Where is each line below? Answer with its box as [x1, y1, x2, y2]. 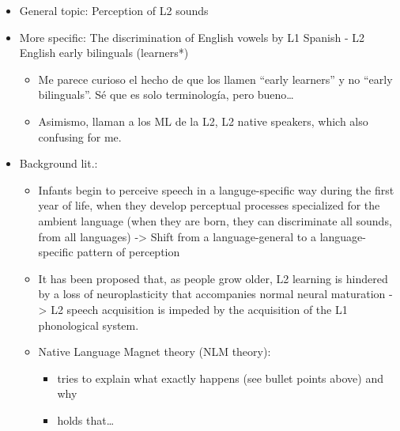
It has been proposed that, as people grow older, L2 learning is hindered [38, 270, 388, 286]
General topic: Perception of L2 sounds [19, 2, 209, 18]
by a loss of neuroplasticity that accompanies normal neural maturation [38, 285, 386, 302]
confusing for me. [38, 128, 122, 145]
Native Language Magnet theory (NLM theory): [38, 343, 271, 360]
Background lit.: [19, 155, 98, 172]
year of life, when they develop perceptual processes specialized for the [38, 197, 380, 214]
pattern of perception [77, 244, 180, 260]
